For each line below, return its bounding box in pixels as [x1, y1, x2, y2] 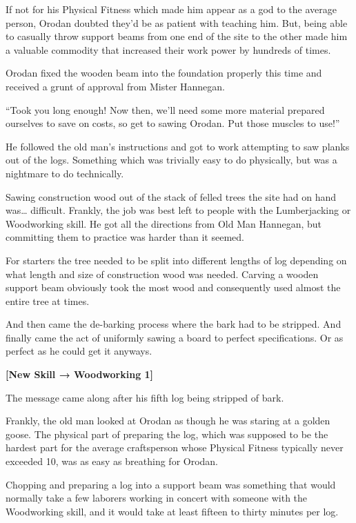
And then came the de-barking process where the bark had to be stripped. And [6, 317, 342, 331]
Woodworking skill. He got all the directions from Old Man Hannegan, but [6, 216, 322, 230]
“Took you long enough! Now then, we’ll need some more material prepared [6, 102, 325, 117]
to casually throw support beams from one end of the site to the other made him [6, 29, 348, 43]
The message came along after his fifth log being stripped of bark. [6, 390, 284, 404]
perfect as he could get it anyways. [6, 344, 152, 358]
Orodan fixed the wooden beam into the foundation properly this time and [6, 66, 322, 80]
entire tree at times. [6, 293, 90, 308]
